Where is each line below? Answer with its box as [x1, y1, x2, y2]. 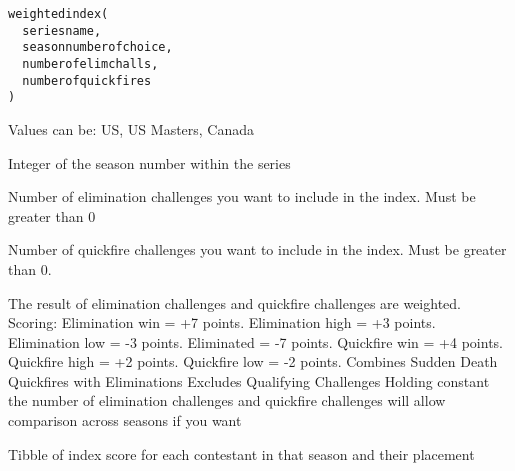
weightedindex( [8, 7, 109, 21]
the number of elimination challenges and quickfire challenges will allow [8, 390, 446, 411]
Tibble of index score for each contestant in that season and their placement [8, 443, 475, 464]
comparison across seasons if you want [8, 410, 242, 431]
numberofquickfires [22, 73, 152, 88]
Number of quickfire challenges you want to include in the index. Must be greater [8, 239, 507, 260]
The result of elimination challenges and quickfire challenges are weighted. [8, 292, 461, 313]
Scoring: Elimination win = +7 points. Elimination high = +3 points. [8, 312, 436, 333]
